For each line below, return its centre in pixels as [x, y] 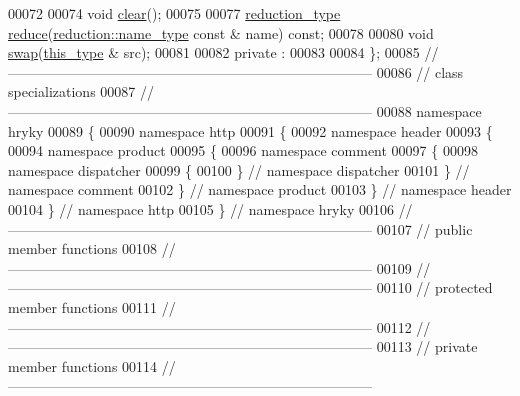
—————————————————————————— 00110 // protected [250, 287]
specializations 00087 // [81, 91]
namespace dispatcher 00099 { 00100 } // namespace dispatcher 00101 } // [239, 169]
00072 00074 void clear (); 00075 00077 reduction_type [174, 13]
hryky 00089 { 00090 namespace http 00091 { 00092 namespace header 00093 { [250, 130]
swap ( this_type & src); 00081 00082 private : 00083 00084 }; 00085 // [223, 52]
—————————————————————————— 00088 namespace [245, 110]
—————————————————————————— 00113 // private [243, 346]
